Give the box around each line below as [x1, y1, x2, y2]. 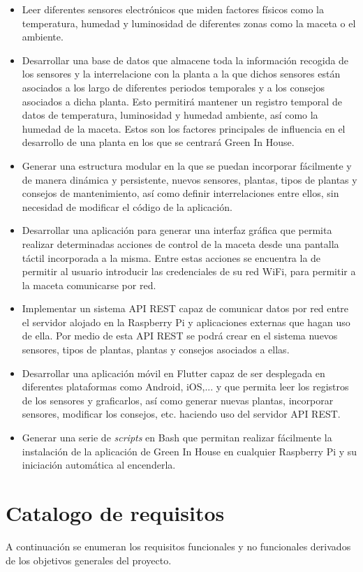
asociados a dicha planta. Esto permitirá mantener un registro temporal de [22, 94, 342, 108]
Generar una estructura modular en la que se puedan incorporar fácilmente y [22, 158, 352, 173]
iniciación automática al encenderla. [22, 457, 176, 472]
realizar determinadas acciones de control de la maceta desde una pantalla [22, 236, 339, 251]
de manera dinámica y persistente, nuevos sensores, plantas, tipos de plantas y [22, 172, 357, 186]
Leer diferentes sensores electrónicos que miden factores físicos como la [22, 2, 324, 16]
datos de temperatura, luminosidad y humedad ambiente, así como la [22, 108, 318, 122]
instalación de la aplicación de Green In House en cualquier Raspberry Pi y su [22, 443, 357, 458]
